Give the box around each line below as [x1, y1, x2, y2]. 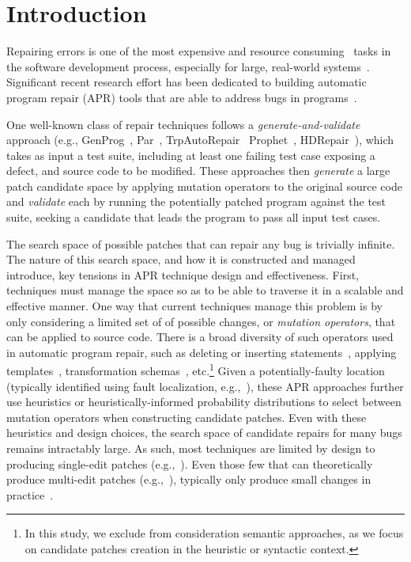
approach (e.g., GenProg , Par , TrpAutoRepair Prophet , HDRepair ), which [6, 131, 394, 148]
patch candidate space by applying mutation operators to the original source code [6, 177, 402, 194]
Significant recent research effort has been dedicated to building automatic [6, 74, 367, 90]
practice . [6, 486, 54, 503]
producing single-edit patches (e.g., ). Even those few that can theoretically [6, 455, 373, 472]
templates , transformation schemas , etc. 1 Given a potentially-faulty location [6, 360, 385, 379]
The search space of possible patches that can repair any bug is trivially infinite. [6, 235, 395, 252]
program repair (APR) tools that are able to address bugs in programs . [6, 89, 357, 105]
